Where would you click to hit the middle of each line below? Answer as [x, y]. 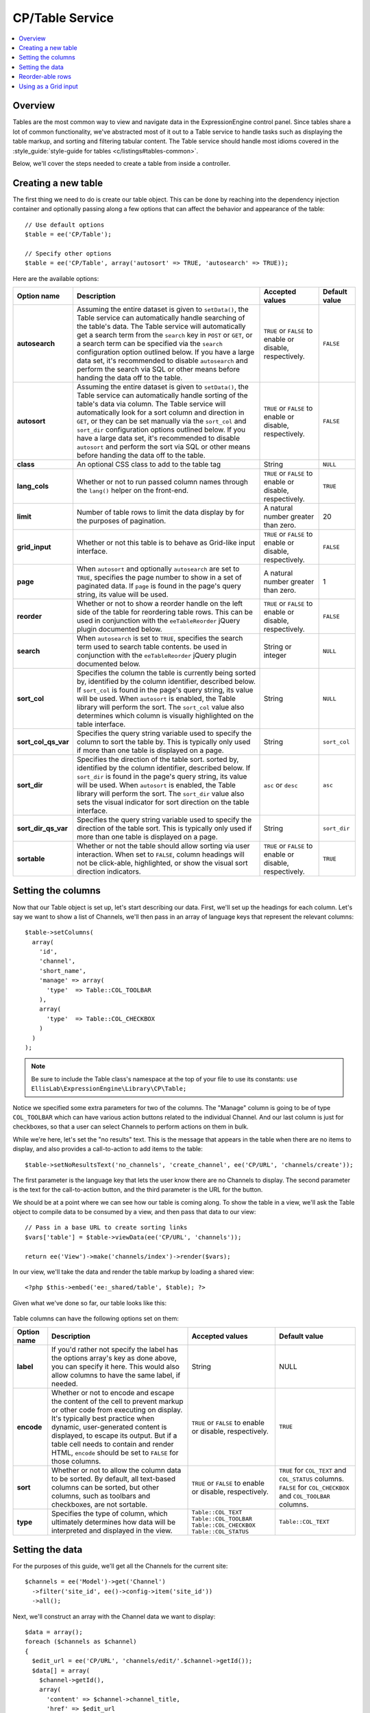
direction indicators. [109, 872]
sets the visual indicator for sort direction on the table [163, 802]
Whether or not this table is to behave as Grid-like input [166, 543]
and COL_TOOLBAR [304, 1496]
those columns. [76, 1461]
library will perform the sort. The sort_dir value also [160, 793]
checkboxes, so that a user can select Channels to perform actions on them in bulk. [131, 1126]
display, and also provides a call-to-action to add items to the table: [108, 1149]
